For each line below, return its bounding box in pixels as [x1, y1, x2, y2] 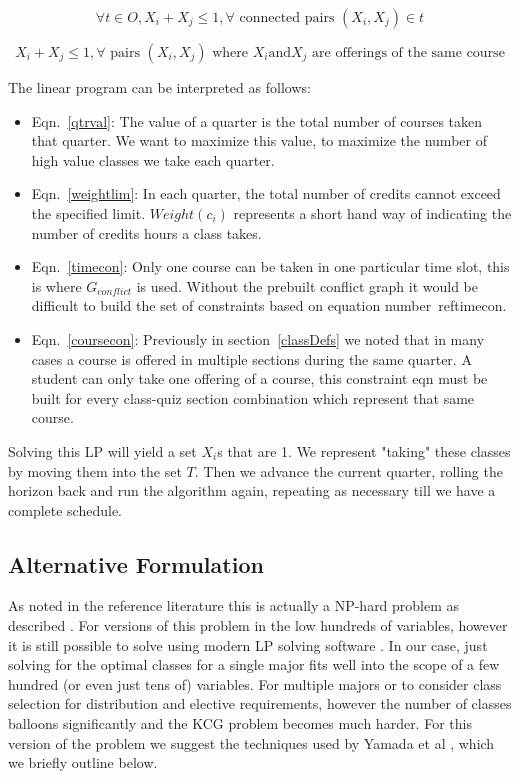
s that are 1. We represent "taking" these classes [217, 440, 511, 461]
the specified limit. [31, 202, 146, 223]
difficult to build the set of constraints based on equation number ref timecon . [31, 295, 507, 316]
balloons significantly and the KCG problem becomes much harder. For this [8, 713, 472, 734]
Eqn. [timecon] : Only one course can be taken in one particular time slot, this [31, 256, 510, 277]
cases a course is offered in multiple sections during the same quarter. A [31, 348, 472, 369]
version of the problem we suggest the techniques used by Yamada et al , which [8, 732, 495, 753]
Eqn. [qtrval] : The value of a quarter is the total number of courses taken [31, 110, 483, 131]
